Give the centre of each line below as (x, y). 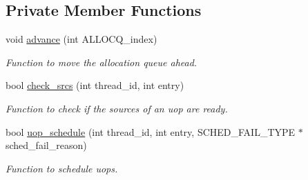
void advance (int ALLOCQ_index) (81, 39)
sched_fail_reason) (46, 145)
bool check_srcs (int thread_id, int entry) (95, 85)
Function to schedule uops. (62, 168)
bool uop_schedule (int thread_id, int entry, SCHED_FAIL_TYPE (151, 131)
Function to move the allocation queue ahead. (102, 62)
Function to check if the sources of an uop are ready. (117, 108)
